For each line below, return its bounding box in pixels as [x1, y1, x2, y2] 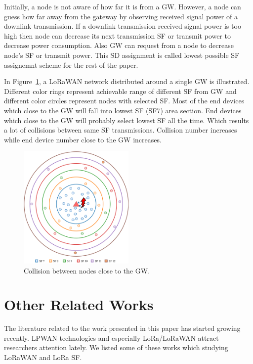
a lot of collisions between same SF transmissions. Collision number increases [4, 125, 237, 135]
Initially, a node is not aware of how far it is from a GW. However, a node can [4, 1, 241, 11]
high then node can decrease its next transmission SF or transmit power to [4, 30, 231, 41]
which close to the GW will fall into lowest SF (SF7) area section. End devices [4, 105, 242, 115]
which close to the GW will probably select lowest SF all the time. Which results [4, 115, 249, 125]
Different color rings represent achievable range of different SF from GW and [4, 86, 237, 96]
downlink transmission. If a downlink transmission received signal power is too [4, 21, 241, 31]
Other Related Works [4, 294, 154, 315]
